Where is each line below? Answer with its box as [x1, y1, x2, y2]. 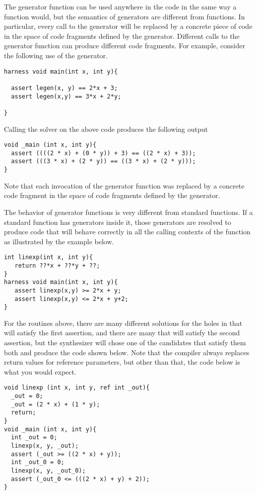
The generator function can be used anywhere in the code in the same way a [4, 1, 237, 11]
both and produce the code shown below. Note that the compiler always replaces [4, 347, 250, 357]
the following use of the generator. [4, 50, 108, 60]
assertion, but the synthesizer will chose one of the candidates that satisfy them [4, 337, 246, 348]
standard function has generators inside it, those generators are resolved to [4, 216, 231, 227]
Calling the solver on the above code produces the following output [4, 123, 208, 134]
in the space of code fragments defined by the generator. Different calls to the [4, 30, 240, 41]
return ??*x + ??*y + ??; [14, 262, 100, 269]
